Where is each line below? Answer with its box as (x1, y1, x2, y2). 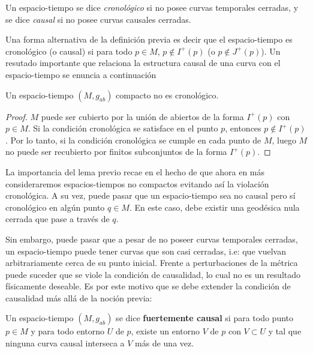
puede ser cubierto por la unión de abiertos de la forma (41, 110, 244, 122)
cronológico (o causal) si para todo (5, 44, 133, 57)
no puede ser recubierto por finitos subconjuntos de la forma (5, 145, 227, 158)
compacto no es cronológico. (116, 88, 219, 101)
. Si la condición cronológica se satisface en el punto (28, 122, 218, 134)
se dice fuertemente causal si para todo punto (116, 312, 294, 324)
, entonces (225, 122, 261, 134)
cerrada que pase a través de (5, 213, 110, 225)
